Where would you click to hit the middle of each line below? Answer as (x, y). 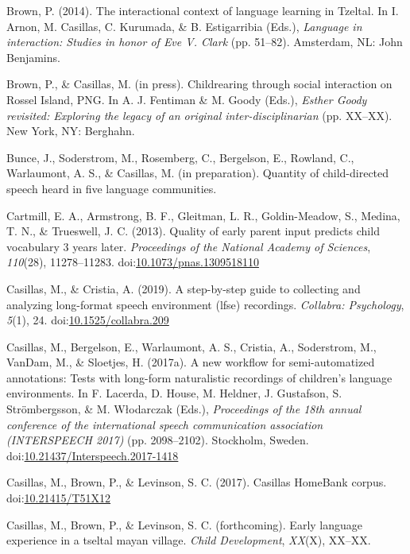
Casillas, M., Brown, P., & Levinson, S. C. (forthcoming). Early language (185, 524)
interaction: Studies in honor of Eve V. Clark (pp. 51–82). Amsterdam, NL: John (205, 42)
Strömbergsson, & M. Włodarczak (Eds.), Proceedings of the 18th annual (184, 409)
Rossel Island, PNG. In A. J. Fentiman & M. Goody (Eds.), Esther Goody (187, 99)
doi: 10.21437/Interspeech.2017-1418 (93, 455)
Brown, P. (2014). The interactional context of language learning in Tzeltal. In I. (203, 10)
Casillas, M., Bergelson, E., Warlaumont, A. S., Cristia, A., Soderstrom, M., (191, 346)
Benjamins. (33, 57)
